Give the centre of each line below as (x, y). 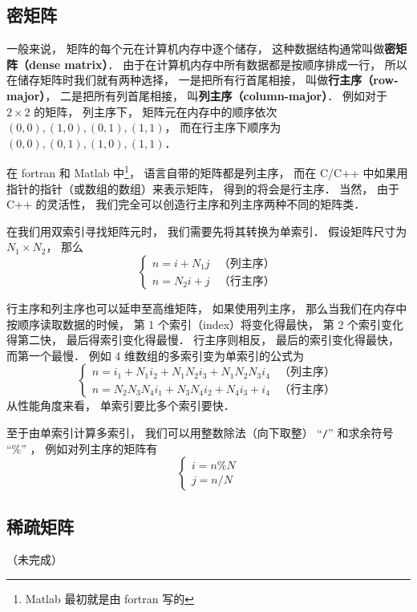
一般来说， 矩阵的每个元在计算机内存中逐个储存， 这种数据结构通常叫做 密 (201, 49)
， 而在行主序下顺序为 (223, 127)
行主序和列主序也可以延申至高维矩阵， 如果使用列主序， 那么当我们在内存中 (207, 308)
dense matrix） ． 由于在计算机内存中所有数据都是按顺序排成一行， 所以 (218, 64)
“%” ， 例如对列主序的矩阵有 (82, 448)
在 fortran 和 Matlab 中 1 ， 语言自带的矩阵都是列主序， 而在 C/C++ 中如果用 (207, 172)
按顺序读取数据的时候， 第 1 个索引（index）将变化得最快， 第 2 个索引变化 (205, 324)
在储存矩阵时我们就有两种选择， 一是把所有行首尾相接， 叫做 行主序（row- (202, 80)
